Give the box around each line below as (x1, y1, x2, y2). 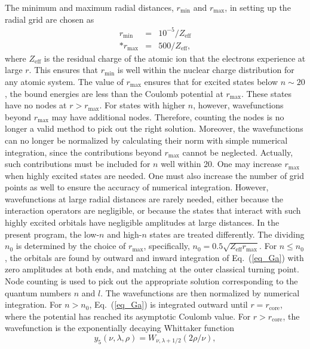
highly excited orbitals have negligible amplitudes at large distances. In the (5, 216, 280, 229)
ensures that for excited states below (144, 75, 278, 87)
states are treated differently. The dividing (149, 227, 305, 240)
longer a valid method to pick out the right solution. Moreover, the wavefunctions (5, 122, 303, 135)
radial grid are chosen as (5, 13, 94, 25)
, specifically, (143, 239, 190, 252)
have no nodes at (5, 99, 67, 111)
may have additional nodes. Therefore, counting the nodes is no (51, 110, 284, 123)
